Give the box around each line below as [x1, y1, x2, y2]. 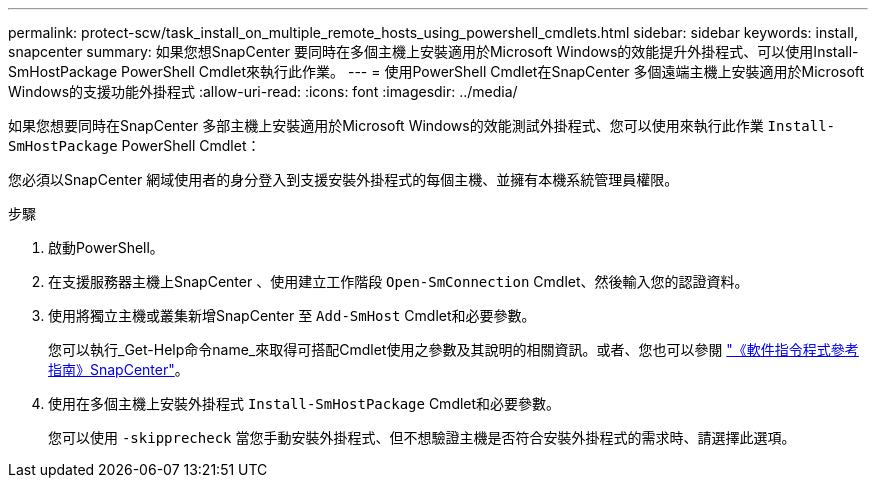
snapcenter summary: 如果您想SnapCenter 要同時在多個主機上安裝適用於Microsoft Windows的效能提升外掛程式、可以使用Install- [8, 43, 859, 60]
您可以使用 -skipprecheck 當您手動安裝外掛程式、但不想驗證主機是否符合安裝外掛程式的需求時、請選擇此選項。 [48, 429, 796, 446]
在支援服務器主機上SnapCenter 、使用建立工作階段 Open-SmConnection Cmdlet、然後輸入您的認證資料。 [48, 273, 749, 290]
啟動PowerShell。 [48, 239, 164, 256]
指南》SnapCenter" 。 [48, 361, 189, 378]
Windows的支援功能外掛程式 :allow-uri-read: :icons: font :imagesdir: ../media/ [8, 83, 518, 100]
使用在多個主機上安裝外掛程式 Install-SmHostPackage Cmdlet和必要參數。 [48, 395, 561, 412]
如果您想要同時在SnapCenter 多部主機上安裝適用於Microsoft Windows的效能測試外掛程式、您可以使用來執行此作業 [8, 117, 764, 134]
